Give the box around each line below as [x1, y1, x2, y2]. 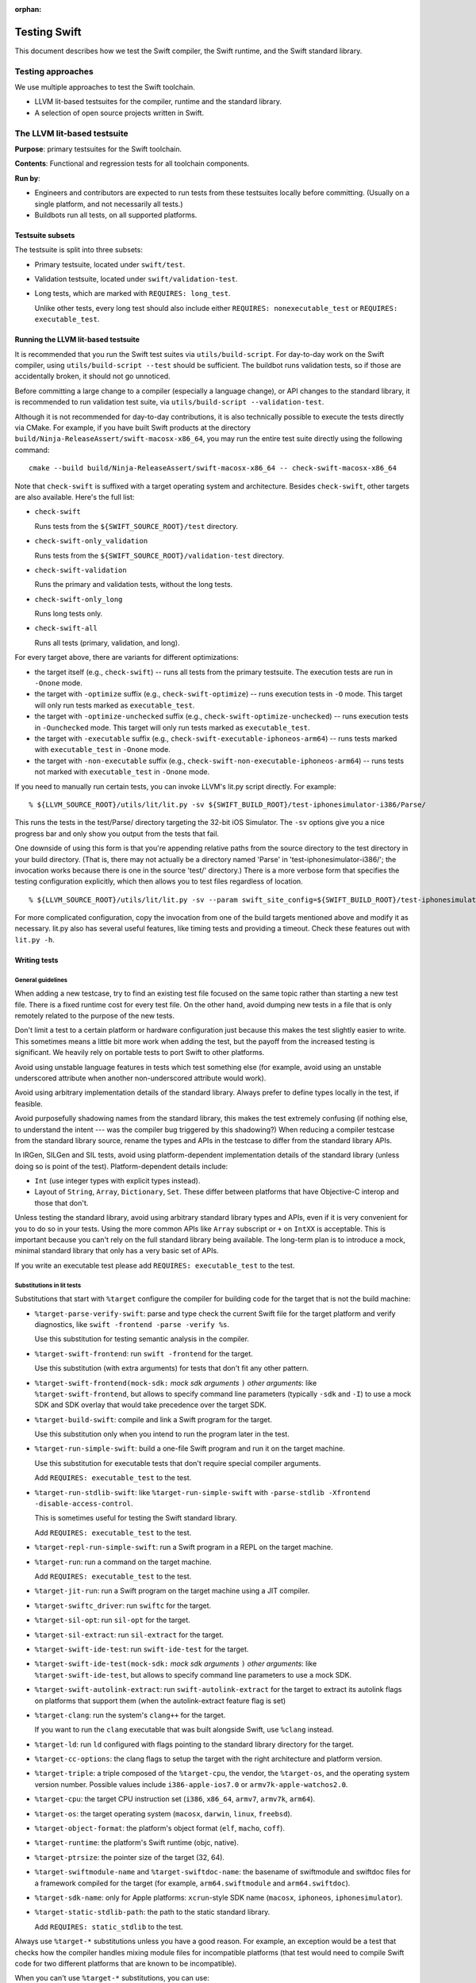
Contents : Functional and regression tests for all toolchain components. [14, 159, 250, 168]
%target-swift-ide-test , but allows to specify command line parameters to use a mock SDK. [34, 1670, 352, 1679]
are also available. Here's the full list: [14, 492, 135, 501]
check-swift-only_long [34, 595, 123, 604]
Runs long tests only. [34, 609, 103, 619]
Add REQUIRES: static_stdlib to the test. [34, 1922, 183, 1931]
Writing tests [14, 955, 59, 965]
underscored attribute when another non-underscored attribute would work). [14, 1073, 267, 1083]
